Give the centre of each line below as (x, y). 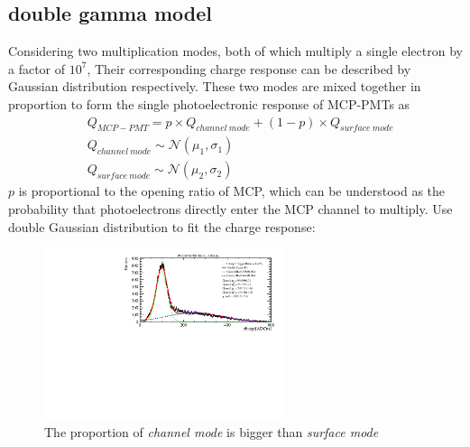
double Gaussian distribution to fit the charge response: (162, 226)
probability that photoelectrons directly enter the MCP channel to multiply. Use (230, 209)
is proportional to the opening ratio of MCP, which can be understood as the (232, 191)
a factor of (37, 68)
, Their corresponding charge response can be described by (249, 68)
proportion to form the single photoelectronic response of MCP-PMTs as (209, 103)
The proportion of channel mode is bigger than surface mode (212, 431)
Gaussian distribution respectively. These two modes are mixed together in (215, 86)
